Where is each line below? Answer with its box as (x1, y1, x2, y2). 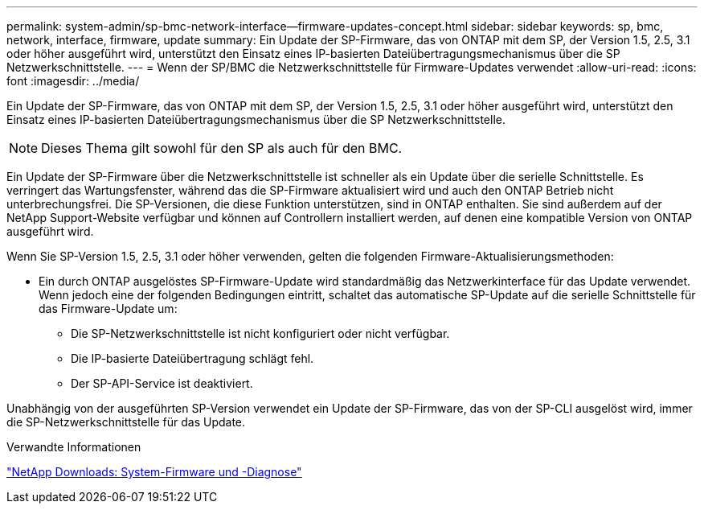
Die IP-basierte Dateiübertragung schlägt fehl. (71, 352, 314, 365)
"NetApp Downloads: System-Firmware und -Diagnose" (6, 465, 302, 479)
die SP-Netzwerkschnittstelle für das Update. (6, 415, 246, 429)
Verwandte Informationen (6, 440, 141, 454)
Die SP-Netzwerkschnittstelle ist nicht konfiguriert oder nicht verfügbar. (71, 327, 450, 340)
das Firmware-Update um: (39, 302, 178, 315)
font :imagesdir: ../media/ (6, 74, 140, 88)
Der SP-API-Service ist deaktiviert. (71, 376, 253, 390)
